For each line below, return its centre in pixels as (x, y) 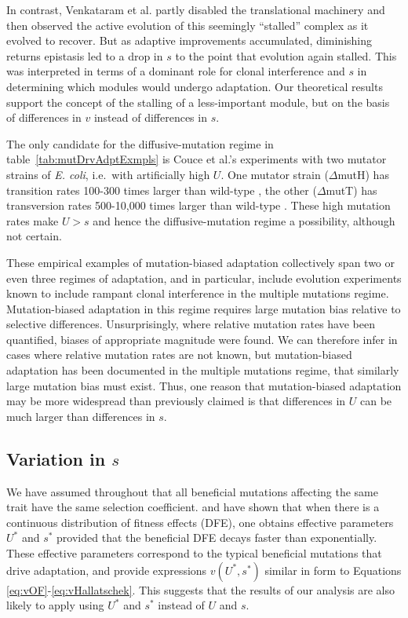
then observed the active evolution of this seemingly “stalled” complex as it (188, 25)
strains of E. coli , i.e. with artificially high (108, 174)
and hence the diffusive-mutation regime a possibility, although (244, 220)
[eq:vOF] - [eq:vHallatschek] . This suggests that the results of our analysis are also (200, 589)
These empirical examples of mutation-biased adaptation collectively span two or (201, 262)
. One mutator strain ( (275, 174)
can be (376, 401)
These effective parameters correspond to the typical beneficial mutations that (194, 553)
